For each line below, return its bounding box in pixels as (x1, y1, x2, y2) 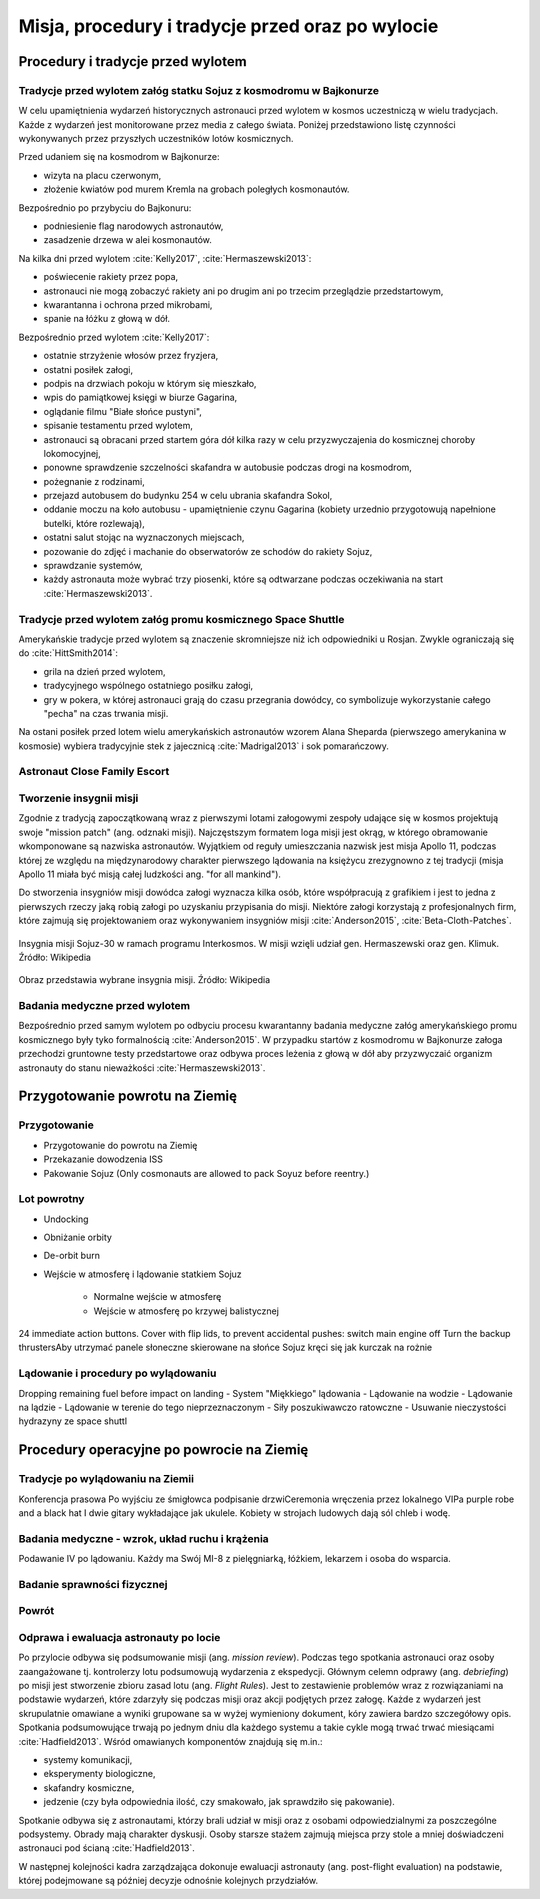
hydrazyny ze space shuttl (18, 1415, 128, 1427)
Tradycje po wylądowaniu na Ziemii (18, 1472, 195, 1486)
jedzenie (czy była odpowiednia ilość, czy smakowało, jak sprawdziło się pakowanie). (43, 1796, 395, 1808)
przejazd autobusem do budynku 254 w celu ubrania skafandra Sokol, (43, 490, 333, 502)
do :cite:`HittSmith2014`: (18, 647, 119, 659)
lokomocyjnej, (43, 447, 102, 459)
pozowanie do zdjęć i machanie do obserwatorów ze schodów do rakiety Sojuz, (43, 545, 373, 557)
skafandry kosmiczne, (43, 1781, 135, 1794)
